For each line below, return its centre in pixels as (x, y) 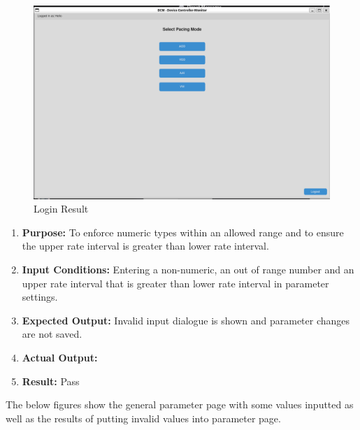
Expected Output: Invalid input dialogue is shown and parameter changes (186, 320)
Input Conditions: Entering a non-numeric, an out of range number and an (188, 269)
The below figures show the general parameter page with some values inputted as (180, 404)
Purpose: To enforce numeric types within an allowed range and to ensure (183, 232)
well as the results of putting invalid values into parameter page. (143, 418)
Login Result (61, 209)
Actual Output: (60, 357)
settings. (40, 297)
